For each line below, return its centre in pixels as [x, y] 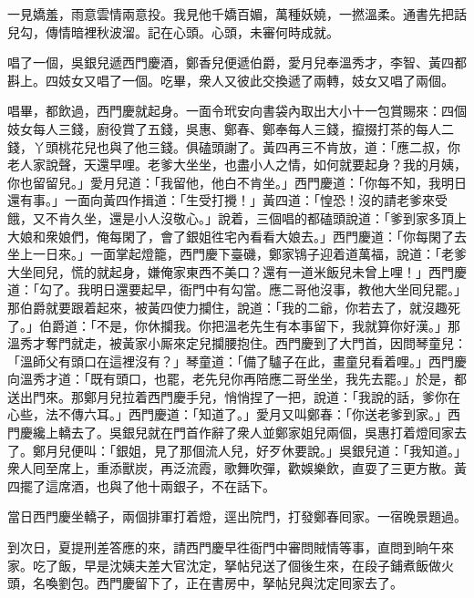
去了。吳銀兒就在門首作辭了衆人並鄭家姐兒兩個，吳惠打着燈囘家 [262, 433]
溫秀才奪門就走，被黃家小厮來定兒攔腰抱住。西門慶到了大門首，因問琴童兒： [237, 343]
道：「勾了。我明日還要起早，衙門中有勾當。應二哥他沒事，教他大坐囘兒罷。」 [237, 289]
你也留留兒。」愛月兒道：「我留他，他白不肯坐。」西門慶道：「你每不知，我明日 [237, 182]
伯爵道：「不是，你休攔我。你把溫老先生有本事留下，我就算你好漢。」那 [249, 325]
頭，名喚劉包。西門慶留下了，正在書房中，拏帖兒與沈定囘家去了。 [205, 583]
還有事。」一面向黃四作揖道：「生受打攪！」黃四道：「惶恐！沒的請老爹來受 [227, 200]
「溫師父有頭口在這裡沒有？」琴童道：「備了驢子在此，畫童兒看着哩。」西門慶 [237, 361]
